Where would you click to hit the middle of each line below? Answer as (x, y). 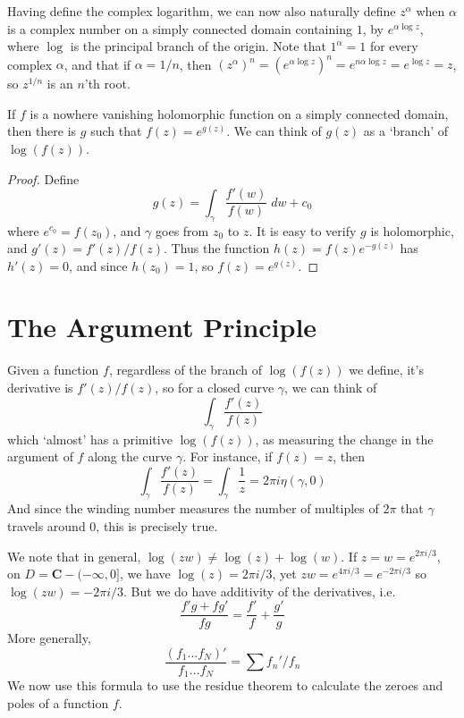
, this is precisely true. (157, 525)
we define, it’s (386, 370)
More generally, (49, 638)
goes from (182, 230)
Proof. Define (43, 178)
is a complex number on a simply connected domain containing (180, 28)
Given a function (53, 370)
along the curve (130, 456)
